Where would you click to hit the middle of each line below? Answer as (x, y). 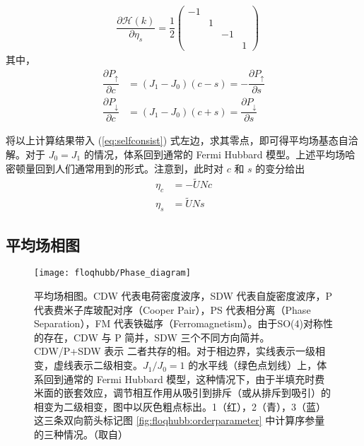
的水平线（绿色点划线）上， (253, 365)
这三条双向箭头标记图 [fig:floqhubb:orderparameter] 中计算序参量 (180, 420)
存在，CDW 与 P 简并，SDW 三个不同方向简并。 (157, 337)
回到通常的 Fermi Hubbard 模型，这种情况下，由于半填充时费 (184, 378)
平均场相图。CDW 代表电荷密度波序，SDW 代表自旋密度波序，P (183, 296)
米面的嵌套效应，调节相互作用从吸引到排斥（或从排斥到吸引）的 (182, 393)
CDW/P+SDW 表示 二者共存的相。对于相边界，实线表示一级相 (180, 351)
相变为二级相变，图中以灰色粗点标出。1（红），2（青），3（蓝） (180, 406)
